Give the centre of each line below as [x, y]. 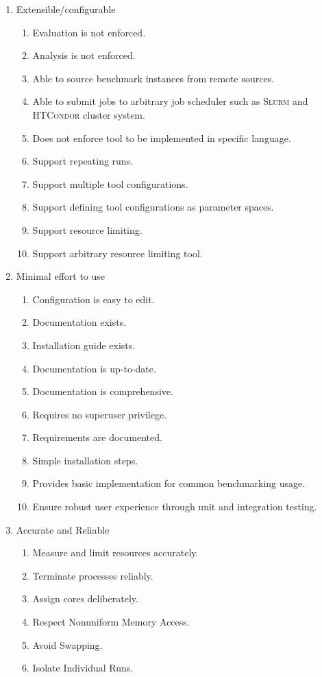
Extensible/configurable [66, 9]
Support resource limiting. [87, 229]
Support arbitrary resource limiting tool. [117, 253]
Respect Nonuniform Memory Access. [111, 622]
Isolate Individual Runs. [83, 668]
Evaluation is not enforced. [89, 32]
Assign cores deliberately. [85, 598]
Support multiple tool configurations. [110, 183]
